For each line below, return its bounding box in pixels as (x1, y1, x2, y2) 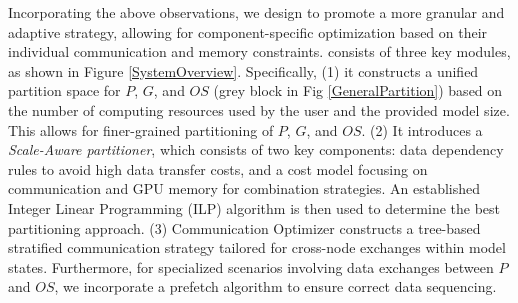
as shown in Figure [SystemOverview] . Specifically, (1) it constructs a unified (8, 60, 479, 81)
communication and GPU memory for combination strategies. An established (8, 178, 481, 199)
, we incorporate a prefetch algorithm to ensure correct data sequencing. (54, 276, 497, 297)
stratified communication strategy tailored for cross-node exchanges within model (8, 237, 506, 258)
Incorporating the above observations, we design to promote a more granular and (8, 2, 505, 22)
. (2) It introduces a (361, 119, 483, 140)
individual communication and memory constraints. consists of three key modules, (8, 41, 511, 62)
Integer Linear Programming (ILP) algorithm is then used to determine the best (8, 197, 501, 218)
